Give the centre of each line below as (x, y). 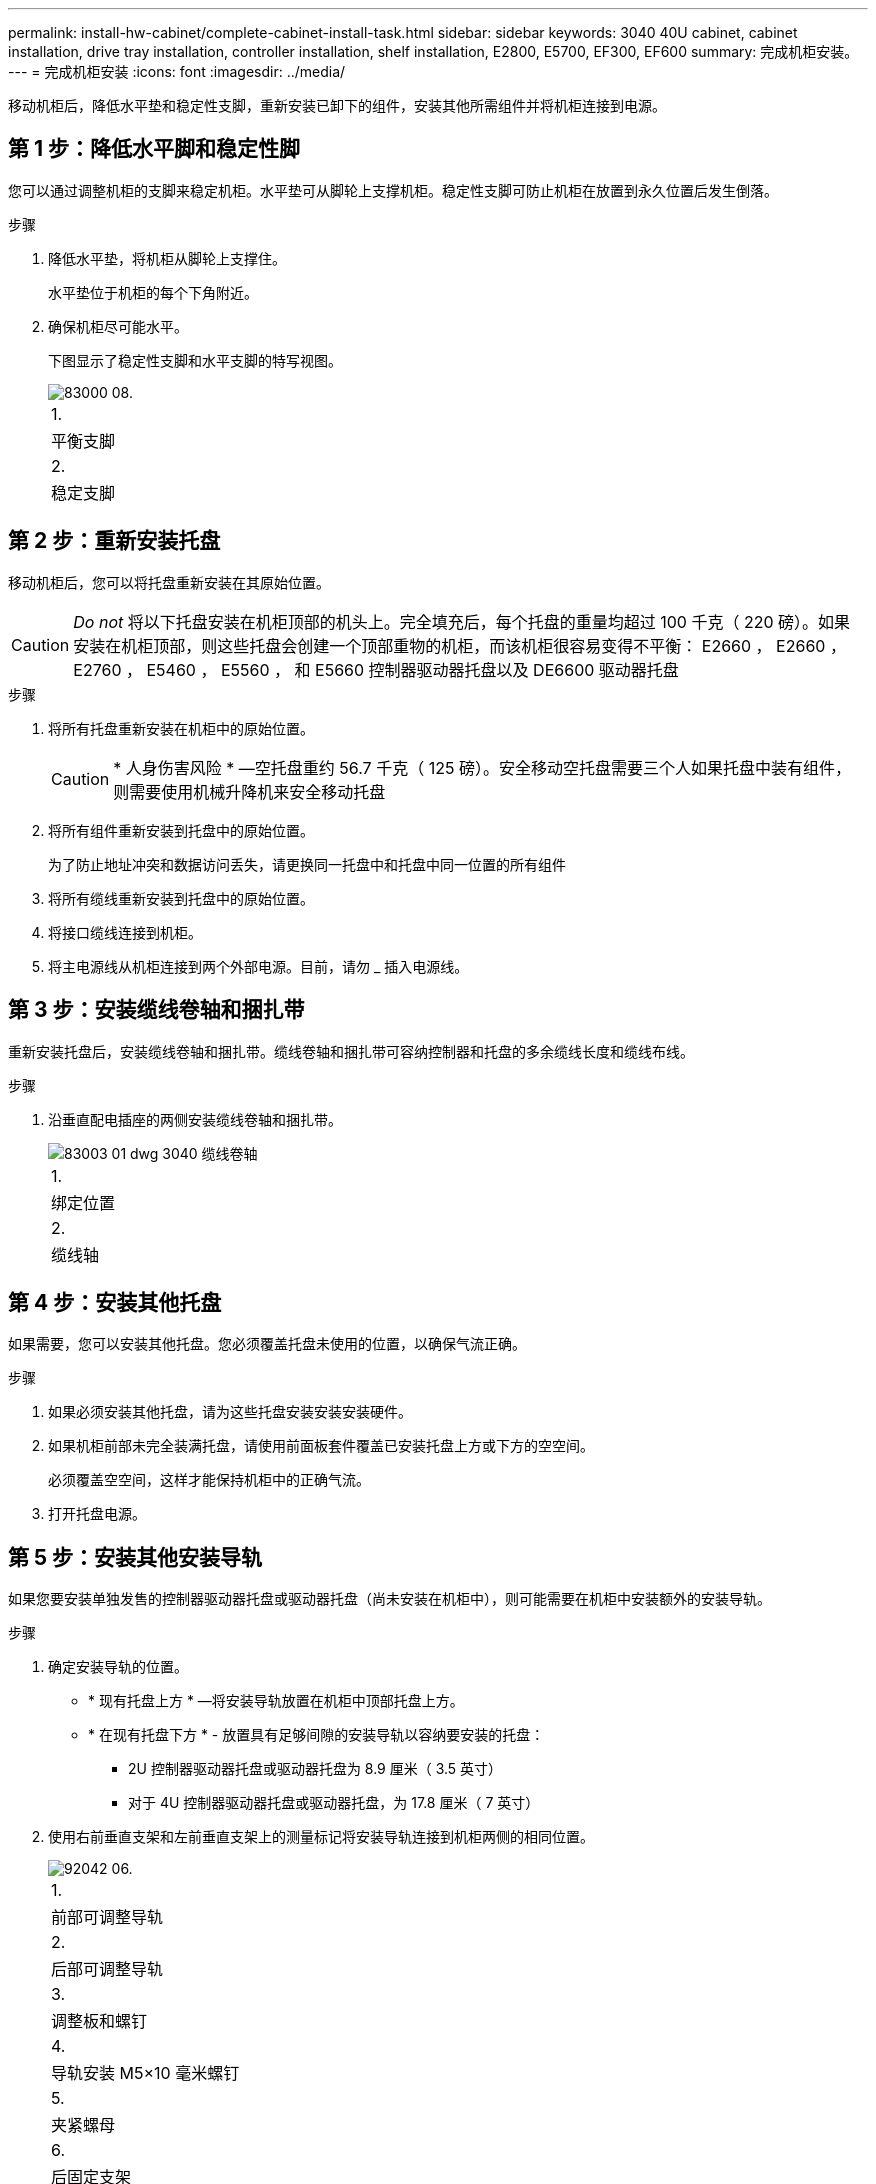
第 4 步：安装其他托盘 (115, 1302)
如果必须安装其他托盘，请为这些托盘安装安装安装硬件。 (230, 1412)
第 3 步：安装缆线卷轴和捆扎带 (156, 1010)
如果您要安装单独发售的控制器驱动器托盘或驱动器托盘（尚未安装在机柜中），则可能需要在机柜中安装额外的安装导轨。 (389, 1599)
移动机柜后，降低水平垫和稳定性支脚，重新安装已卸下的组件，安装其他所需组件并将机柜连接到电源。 (337, 105)
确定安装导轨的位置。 (118, 1667)
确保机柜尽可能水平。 (118, 326)
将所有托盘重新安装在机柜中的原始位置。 (181, 728)
